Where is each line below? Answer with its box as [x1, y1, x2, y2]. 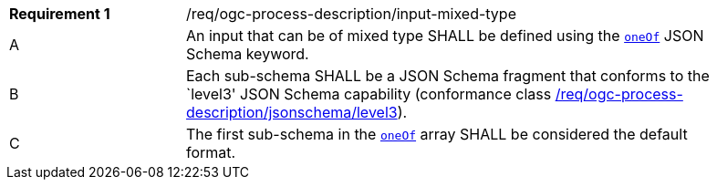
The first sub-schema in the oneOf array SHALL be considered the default [186, 125, 688, 143]
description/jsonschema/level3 [186, 103, 398, 121]
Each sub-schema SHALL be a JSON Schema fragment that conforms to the [186, 67, 710, 85]
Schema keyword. [186, 45, 309, 63]
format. [186, 143, 236, 161]
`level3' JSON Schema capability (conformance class [186, 85, 552, 103]
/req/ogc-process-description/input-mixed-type [186, 5, 516, 23]
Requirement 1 [9, 5, 110, 23]
